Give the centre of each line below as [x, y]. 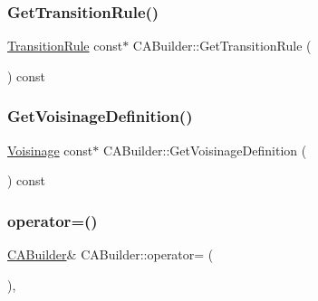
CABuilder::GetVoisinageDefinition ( [205, 150]
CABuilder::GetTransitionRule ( [222, 46]
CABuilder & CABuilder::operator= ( [111, 254]
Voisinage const [50, 150]
